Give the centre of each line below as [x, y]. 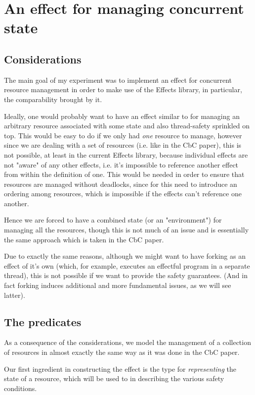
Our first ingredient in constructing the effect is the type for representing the [120, 368]
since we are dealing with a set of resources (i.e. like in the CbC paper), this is [123, 145]
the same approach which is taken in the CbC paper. [84, 239]
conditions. [21, 388]
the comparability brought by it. [53, 99]
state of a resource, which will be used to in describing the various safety [114, 378]
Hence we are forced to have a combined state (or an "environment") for [113, 220]
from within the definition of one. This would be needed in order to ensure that [124, 174]
